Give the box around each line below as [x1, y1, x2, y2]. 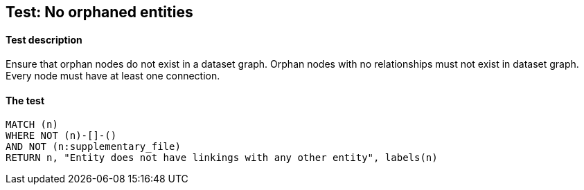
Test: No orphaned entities [6, 3, 193, 21]
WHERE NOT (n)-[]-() [6, 130, 117, 142]
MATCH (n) [6, 119, 58, 131]
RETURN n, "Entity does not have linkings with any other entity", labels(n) [6, 152, 438, 164]
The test [6, 94, 45, 106]
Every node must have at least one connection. [6, 70, 220, 82]
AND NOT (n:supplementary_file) [6, 141, 181, 153]
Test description [6, 33, 82, 46]
